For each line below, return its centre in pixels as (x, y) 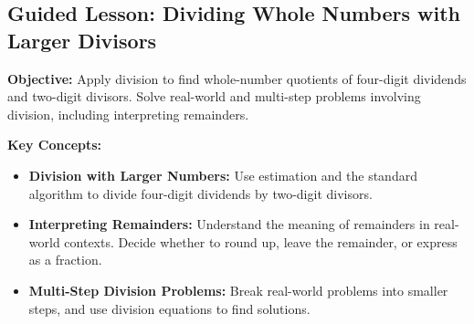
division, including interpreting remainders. (128, 114)
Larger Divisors (82, 40)
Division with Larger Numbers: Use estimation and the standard (223, 175)
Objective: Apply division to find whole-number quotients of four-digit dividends (237, 78)
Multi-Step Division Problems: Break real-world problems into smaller (238, 290)
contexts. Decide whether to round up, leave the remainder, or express (261, 241)
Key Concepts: (55, 145)
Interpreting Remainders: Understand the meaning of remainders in (229, 224)
